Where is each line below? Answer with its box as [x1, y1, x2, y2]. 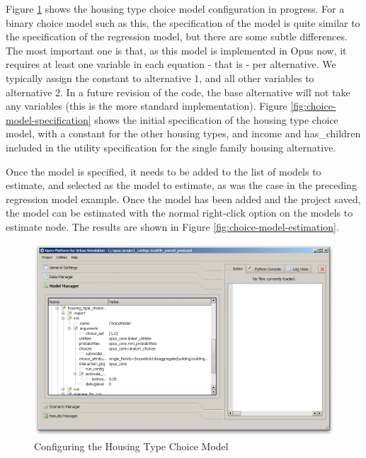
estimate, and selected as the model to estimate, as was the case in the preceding [6, 178, 357, 193]
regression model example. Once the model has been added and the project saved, [6, 191, 361, 206]
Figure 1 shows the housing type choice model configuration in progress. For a [6, 1, 345, 16]
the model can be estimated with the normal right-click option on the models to [6, 205, 353, 220]
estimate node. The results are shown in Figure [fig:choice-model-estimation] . [6, 219, 339, 234]
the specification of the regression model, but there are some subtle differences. [6, 29, 348, 44]
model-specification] [6, 112, 91, 127]
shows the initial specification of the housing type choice [94, 112, 338, 127]
